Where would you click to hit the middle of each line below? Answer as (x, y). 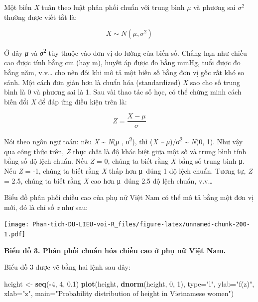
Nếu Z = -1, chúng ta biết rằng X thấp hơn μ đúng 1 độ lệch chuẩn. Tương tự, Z (128, 170)
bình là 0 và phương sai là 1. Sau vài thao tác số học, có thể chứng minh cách (123, 92)
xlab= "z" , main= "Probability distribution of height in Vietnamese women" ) (119, 293)
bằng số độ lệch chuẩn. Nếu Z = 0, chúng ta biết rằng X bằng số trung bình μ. (124, 161)
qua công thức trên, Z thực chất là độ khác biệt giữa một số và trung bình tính (125, 151)
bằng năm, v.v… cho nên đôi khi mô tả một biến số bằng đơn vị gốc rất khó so (124, 72)
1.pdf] (15, 234)
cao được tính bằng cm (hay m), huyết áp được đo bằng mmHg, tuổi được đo (122, 62)
